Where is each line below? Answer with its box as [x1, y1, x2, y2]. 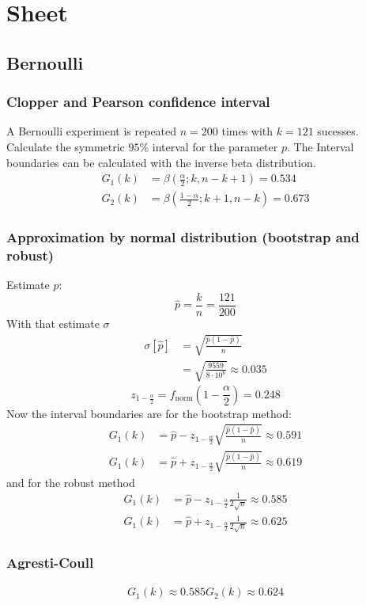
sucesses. [317, 123, 359, 139]
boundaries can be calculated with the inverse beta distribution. [6, 154, 316, 170]
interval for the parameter [152, 138, 278, 154]
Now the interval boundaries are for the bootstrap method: [6, 405, 292, 421]
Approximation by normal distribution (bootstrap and [6, 227, 360, 247]
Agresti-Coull [6, 553, 94, 573]
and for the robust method [6, 474, 135, 490]
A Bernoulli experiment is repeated [6, 123, 177, 139]
